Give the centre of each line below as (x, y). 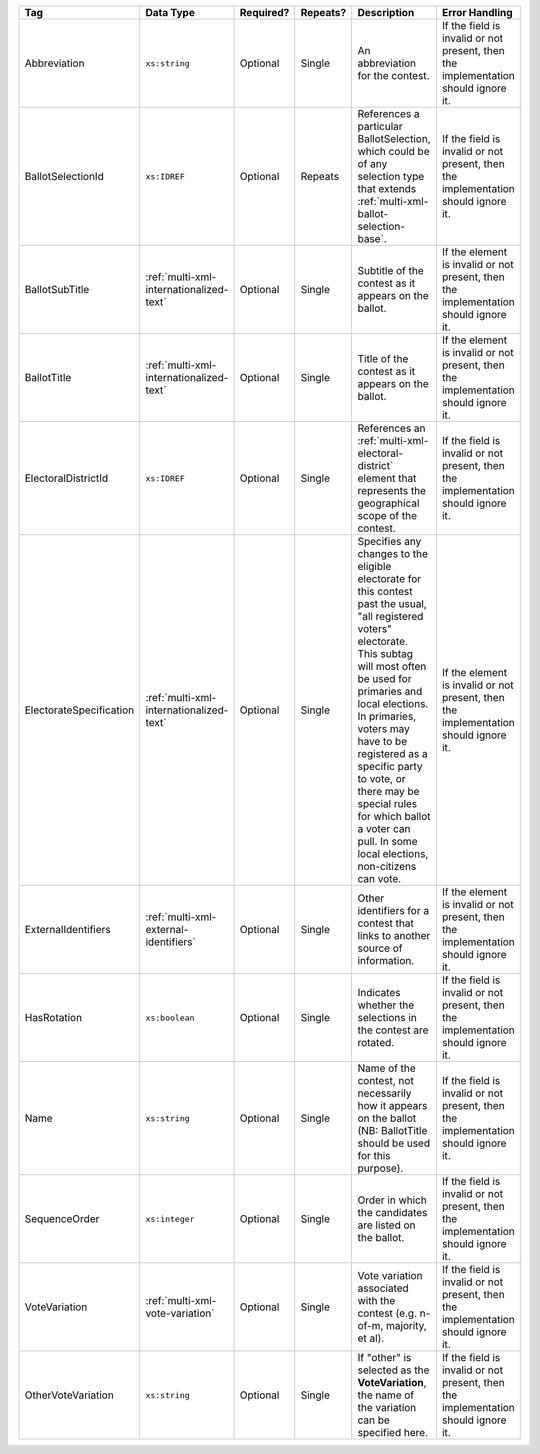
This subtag (385, 653)
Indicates (379, 992)
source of (380, 948)
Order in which (392, 1200)
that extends (387, 188)
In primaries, (387, 716)
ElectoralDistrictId (66, 478)
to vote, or (381, 778)
